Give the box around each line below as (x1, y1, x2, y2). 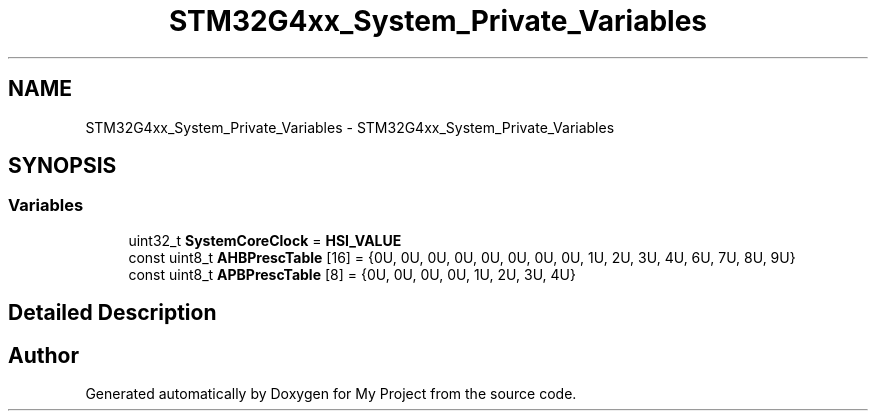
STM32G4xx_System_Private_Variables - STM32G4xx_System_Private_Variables (85, 118, 615, 136)
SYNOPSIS (8, 153, 117, 179)
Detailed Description (8, 300, 217, 326)
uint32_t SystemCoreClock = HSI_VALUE (128, 231, 402, 249)
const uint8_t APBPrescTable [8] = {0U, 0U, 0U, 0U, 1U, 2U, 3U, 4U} (128, 265, 576, 283)
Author (8, 342, 79, 368)
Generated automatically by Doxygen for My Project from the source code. (85, 385, 577, 403)
